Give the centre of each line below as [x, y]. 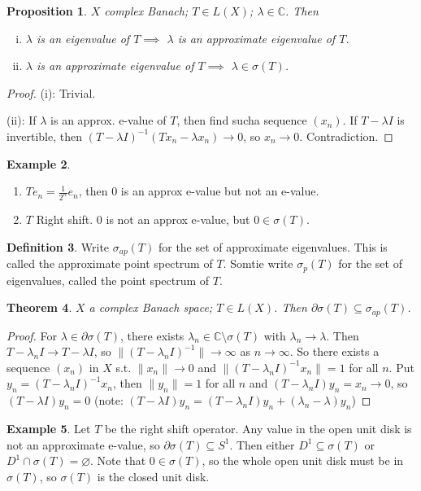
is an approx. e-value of [109, 120]
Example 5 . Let [49, 428]
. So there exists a [334, 351]
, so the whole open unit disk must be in [303, 460]
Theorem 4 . [39, 307]
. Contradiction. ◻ [346, 136]
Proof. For [32, 335]
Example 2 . [39, 163]
